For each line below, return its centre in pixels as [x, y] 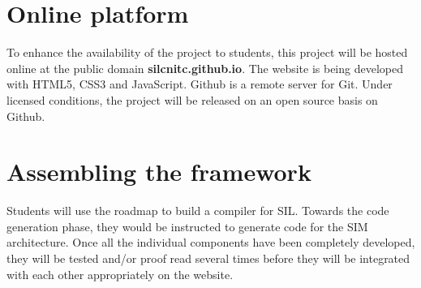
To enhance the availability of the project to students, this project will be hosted [207, 52]
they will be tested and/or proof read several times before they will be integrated [208, 258]
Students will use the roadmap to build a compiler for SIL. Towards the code [198, 211]
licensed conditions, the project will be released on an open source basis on [192, 99]
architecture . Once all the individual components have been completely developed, [211, 242]
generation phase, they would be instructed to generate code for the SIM [187, 226]
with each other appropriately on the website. [120, 274]
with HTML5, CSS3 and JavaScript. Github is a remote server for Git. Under [200, 84]
